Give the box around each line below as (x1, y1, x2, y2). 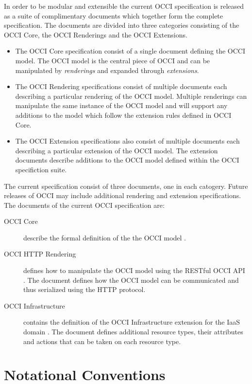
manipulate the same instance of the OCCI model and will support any (15, 100, 228, 110)
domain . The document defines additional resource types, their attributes (23, 327, 243, 337)
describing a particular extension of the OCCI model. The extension (15, 145, 218, 155)
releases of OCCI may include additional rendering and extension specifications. (4, 190, 241, 201)
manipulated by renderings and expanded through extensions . (15, 65, 199, 75)
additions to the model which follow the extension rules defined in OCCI (15, 110, 232, 120)
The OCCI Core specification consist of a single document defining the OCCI (15, 46, 245, 56)
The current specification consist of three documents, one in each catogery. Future (4, 181, 248, 191)
